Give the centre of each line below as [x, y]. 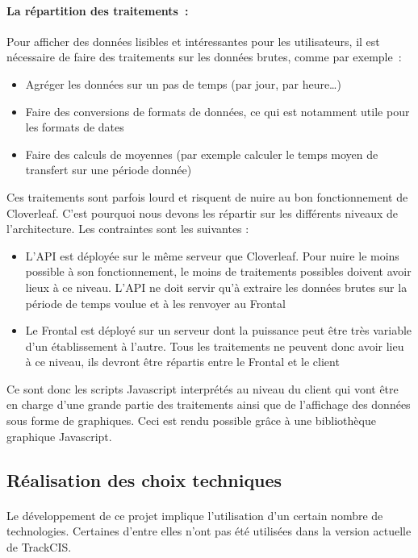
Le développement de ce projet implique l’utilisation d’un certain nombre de [195, 515]
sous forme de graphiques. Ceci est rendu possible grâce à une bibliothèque [191, 421]
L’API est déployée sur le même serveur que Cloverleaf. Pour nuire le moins [212, 255]
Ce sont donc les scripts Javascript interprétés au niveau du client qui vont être [203, 388]
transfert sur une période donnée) [109, 170]
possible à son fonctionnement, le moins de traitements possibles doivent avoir [218, 271]
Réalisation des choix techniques [144, 479]
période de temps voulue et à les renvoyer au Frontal [155, 303]
